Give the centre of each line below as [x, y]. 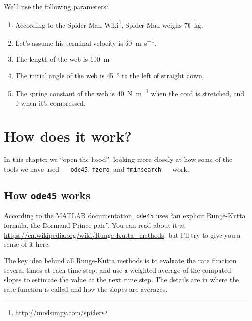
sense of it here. [27, 244]
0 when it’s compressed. [50, 103]
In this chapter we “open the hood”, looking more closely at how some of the [118, 159]
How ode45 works [47, 195]
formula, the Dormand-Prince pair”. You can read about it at [95, 225]
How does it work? [68, 136]
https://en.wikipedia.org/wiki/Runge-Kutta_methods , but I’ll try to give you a [122, 234]
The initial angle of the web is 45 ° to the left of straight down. [110, 75]
